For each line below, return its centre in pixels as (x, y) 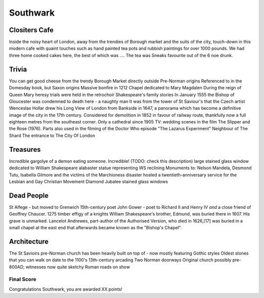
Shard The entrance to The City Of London (52, 135)
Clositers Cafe (31, 30)
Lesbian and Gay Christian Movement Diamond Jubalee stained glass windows (88, 181)
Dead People (29, 195)
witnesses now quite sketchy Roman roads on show (78, 267)
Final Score (23, 279)
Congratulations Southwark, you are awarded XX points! (66, 289)
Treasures (25, 149)
